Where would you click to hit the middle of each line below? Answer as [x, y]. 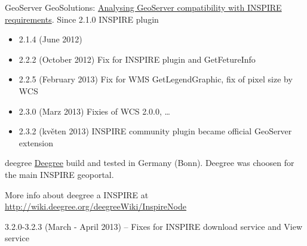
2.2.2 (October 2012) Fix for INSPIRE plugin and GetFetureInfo [137, 59]
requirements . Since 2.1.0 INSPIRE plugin [82, 19]
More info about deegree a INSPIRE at [77, 194]
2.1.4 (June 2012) [50, 39]
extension [36, 142]
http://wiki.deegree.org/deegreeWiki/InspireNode [96, 206]
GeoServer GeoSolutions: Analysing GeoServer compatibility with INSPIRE [143, 7]
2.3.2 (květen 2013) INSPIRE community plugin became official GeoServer [155, 131]
